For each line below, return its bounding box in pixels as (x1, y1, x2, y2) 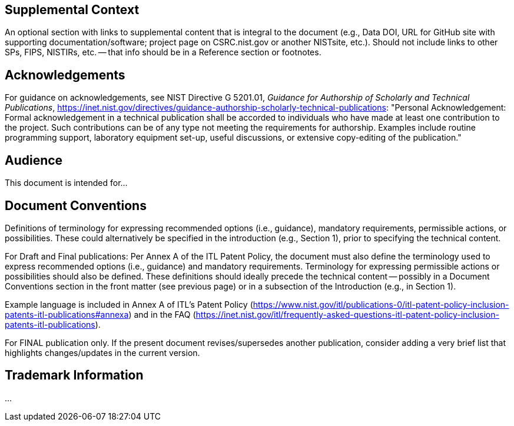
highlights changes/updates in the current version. (5, 347, 200, 358)
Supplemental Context (5, 2, 140, 17)
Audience (5, 152, 63, 168)
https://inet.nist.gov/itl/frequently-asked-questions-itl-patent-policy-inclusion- (195, 309, 499, 319)
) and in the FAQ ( (128, 309, 196, 319)
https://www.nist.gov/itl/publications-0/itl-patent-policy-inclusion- (253, 299, 509, 309)
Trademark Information (5, 368, 144, 383)
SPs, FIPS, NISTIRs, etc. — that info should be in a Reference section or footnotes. (5, 47, 321, 58)
